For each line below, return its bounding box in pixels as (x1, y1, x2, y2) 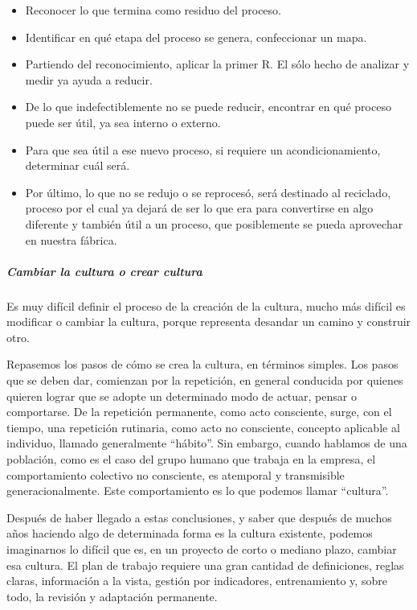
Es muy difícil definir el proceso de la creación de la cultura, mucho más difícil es (6, 297, 406, 314)
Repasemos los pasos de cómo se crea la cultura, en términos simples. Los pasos (6, 356, 399, 373)
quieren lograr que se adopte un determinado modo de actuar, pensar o (6, 387, 357, 404)
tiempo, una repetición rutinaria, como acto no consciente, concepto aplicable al (6, 418, 400, 435)
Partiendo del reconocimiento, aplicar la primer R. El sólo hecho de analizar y (25, 56, 410, 72)
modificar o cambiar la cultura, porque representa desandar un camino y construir (6, 313, 411, 330)
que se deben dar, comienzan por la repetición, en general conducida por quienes (6, 372, 403, 389)
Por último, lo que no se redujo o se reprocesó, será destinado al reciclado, (25, 183, 391, 200)
